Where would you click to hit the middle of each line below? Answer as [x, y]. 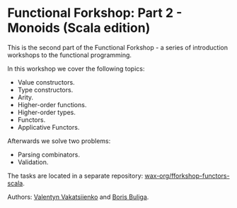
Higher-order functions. [52, 104]
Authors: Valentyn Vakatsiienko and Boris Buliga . [78, 197]
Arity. [25, 97]
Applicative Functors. [48, 127]
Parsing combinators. [48, 154]
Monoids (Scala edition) [79, 28]
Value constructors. [46, 82]
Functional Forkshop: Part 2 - [95, 13]
